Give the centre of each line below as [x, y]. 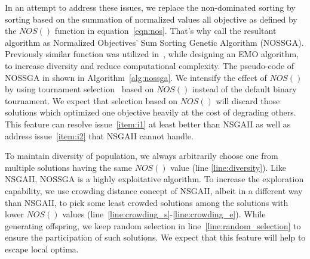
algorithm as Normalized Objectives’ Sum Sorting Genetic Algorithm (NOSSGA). [154, 42]
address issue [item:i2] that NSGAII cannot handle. [99, 135]
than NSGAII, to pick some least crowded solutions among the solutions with [147, 202]
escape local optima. [42, 249]
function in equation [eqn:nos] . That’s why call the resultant [165, 31]
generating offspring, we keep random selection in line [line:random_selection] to [153, 225]
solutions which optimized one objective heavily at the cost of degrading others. [151, 112]
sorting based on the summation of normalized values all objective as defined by [151, 19]
